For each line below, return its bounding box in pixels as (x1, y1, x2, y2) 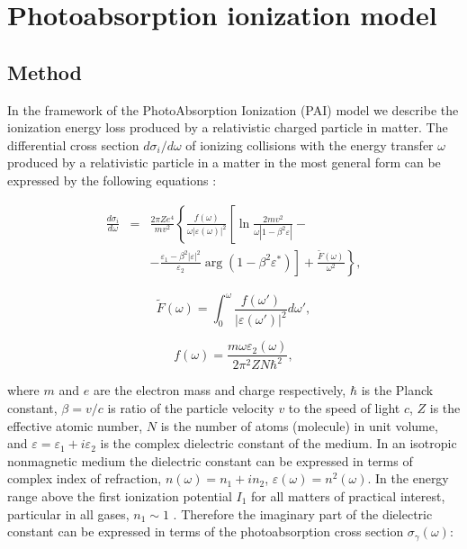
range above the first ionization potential (7, 487, 232, 506)
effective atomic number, (7, 416, 143, 435)
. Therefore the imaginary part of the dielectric (173, 504, 433, 523)
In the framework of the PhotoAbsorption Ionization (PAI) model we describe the (7, 100, 459, 119)
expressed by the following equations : (7, 170, 217, 189)
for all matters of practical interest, (251, 487, 445, 506)
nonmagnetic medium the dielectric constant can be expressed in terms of (7, 451, 413, 470)
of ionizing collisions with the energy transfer (185, 135, 434, 154)
